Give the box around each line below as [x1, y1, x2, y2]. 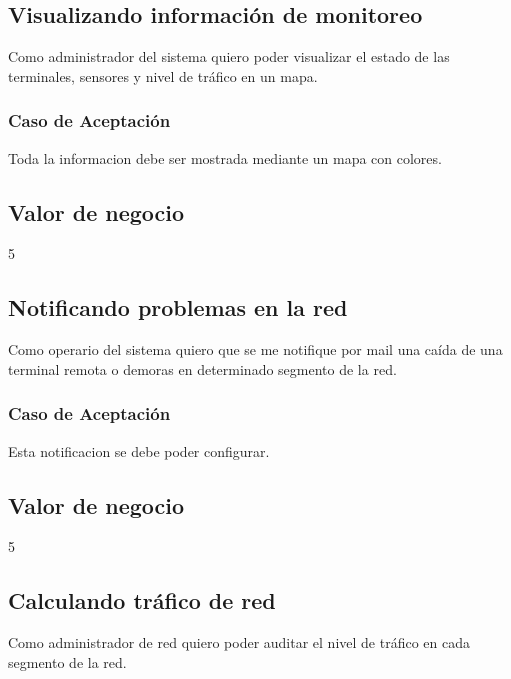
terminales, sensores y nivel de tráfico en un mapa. [8, 65, 318, 86]
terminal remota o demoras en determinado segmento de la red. [8, 358, 397, 379]
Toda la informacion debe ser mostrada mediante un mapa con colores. [8, 147, 442, 168]
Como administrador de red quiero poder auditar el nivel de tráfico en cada [8, 632, 470, 653]
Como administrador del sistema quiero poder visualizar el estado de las [8, 46, 450, 67]
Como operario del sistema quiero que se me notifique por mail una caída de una [8, 339, 503, 360]
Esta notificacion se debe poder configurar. [8, 440, 270, 461]
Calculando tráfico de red [8, 585, 276, 616]
